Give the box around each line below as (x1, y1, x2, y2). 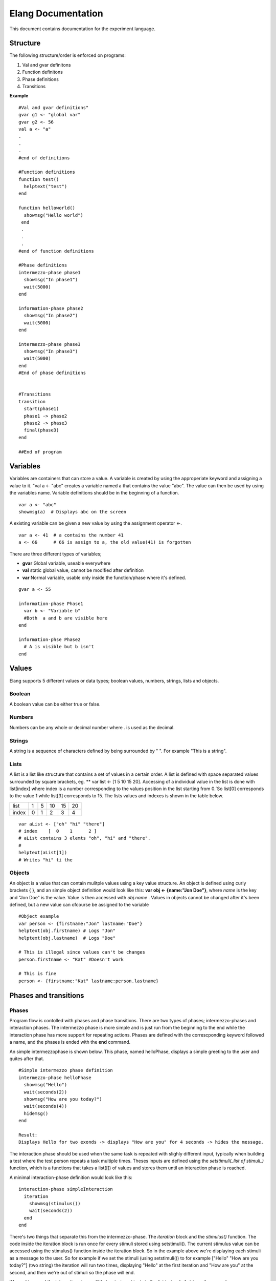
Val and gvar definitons (22, 61, 71, 68)
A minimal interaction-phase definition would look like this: (9, 1174, 133, 1181)
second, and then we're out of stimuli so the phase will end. (9, 1269, 135, 1275)
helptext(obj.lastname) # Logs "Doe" (18, 935, 116, 941)
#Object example (18, 914, 59, 919)
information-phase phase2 (18, 305, 84, 311)
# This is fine (18, 971, 57, 977)
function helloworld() (18, 205, 76, 211)
